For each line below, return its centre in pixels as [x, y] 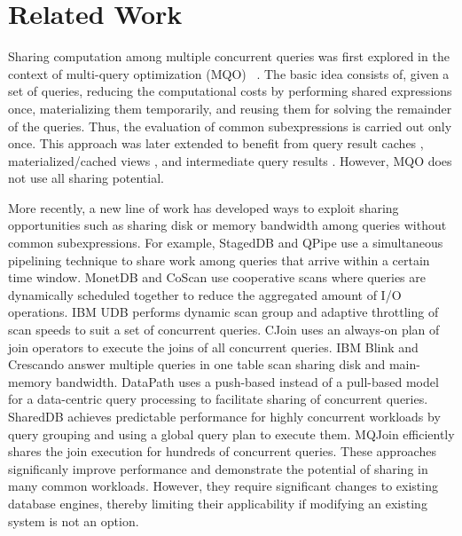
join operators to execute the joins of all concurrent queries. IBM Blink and [213, 347]
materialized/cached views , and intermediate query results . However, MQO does [230, 160]
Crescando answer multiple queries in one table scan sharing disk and [197, 364]
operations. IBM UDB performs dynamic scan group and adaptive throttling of [223, 312]
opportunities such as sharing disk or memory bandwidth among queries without [227, 225]
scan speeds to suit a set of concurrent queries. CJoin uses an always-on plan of [224, 330]
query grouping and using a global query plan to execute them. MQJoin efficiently [231, 434]
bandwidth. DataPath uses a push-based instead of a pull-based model [247, 381]
